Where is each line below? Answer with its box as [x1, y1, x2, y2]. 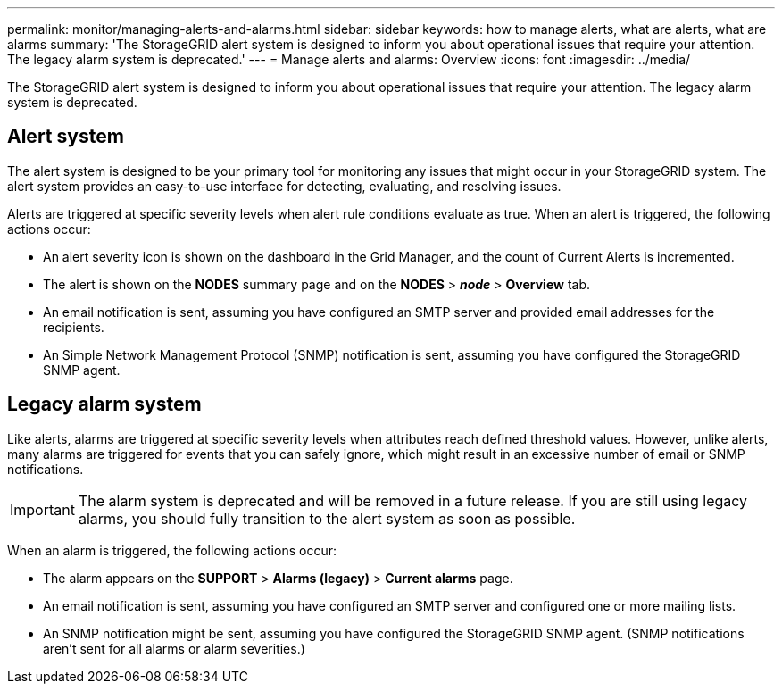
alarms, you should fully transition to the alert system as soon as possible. [78, 509, 576, 528]
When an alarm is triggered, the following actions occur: [7, 542, 337, 558]
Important [10, 500, 75, 519]
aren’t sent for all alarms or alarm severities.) [43, 640, 305, 656]
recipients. [43, 319, 104, 335]
